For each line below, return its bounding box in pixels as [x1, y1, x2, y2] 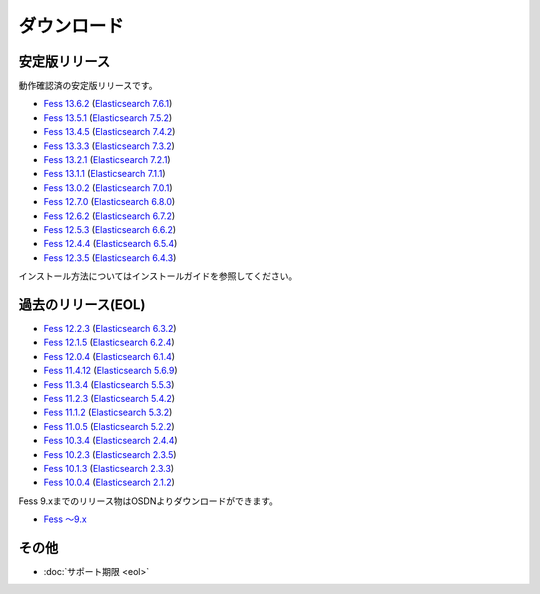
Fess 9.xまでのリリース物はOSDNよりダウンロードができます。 [18, 495, 279, 507]
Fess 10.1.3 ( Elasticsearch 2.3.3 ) [43, 462, 175, 474]
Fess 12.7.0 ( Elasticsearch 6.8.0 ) [43, 196, 176, 208]
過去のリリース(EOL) [18, 296, 146, 313]
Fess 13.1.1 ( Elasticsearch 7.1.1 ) [43, 168, 166, 180]
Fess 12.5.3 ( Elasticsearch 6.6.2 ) [43, 223, 177, 235]
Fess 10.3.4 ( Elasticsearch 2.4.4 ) [43, 435, 179, 447]
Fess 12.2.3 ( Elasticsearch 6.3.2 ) [43, 323, 177, 335]
